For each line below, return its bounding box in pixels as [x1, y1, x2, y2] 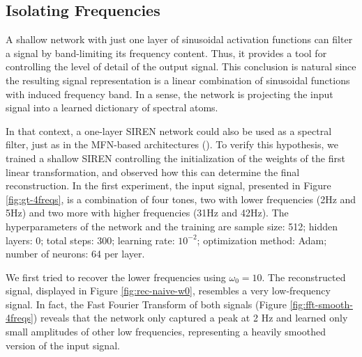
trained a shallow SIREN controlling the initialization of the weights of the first [6, 150, 345, 165]
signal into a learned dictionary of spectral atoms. [6, 100, 218, 115]
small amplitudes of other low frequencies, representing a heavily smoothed [6, 324, 326, 339]
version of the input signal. [6, 338, 120, 352]
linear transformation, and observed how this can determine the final [6, 164, 300, 179]
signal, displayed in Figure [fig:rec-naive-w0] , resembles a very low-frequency [6, 283, 331, 298]
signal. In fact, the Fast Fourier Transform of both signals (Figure [6, 296, 287, 311]
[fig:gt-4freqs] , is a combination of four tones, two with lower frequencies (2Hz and [6, 191, 356, 206]
